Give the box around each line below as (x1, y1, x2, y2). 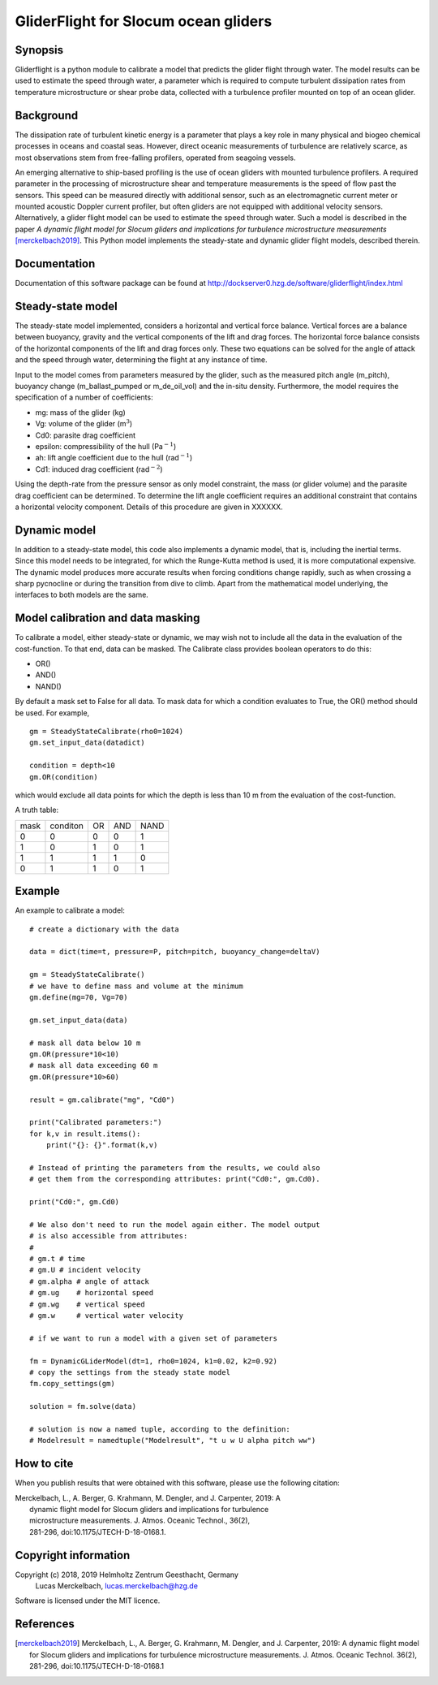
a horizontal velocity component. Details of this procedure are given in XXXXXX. (15, 502, 283, 512)
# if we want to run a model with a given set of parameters (29, 1333, 277, 1343)
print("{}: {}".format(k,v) (45, 1141, 158, 1150)
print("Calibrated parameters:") (29, 1117, 162, 1127)
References (15, 1617, 75, 1631)
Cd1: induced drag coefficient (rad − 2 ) (35, 464, 163, 474)
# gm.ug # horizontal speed (29, 1288, 154, 1298)
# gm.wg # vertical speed (29, 1299, 145, 1309)
